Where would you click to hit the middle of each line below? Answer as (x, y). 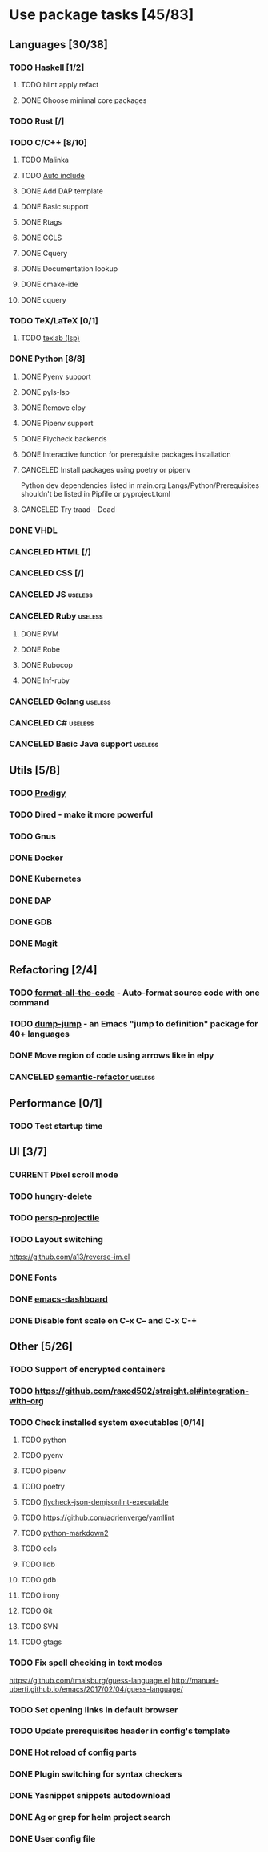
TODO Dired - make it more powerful (81, 814)
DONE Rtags (41, 222)
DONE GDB (31, 922)
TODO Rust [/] (37, 120)
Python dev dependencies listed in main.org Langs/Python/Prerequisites (140, 485)
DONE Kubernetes (45, 879)
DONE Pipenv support (57, 423)
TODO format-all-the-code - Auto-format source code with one (134, 993)
